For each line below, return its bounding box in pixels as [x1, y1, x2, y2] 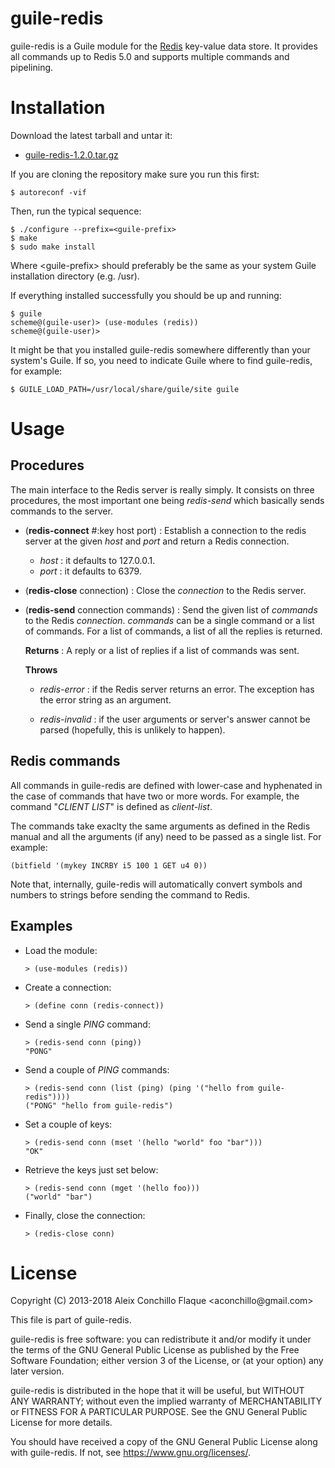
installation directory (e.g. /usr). [10, 270, 140, 282]
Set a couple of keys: [24, 1118, 113, 1130]
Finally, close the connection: [24, 1209, 146, 1221]
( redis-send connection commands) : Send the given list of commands [24, 603, 318, 616]
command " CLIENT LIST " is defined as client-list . [10, 800, 213, 812]
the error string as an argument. [39, 693, 172, 706]
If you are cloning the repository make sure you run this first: [10, 168, 260, 180]
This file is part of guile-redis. [10, 1314, 132, 1326]
